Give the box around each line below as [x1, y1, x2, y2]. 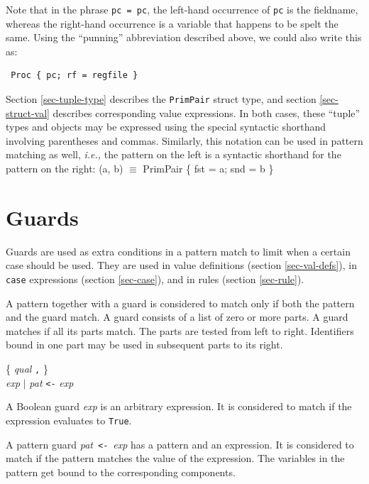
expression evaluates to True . [6, 412, 132, 427]
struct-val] [6, 105, 50, 120]
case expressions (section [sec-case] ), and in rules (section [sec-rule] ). [6, 271, 304, 286]
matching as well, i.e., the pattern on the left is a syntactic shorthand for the [6, 147, 341, 162]
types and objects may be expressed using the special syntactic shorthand [6, 119, 326, 134]
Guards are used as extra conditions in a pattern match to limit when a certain [6, 243, 351, 258]
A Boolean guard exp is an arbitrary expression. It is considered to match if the [6, 399, 352, 414]
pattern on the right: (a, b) [6, 161, 123, 176]
